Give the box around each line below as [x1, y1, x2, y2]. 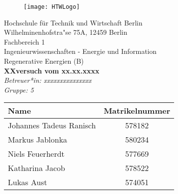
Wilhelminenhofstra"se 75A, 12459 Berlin [4, 27, 127, 37]
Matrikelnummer [103, 105, 170, 117]
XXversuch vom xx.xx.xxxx [4, 65, 100, 75]
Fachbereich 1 [4, 36, 45, 47]
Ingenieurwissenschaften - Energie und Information [4, 46, 157, 56]
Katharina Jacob [8, 162, 65, 174]
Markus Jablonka [8, 134, 67, 145]
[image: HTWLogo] [24, 3, 80, 10]
